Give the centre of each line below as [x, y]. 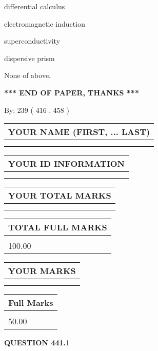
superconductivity [32, 41]
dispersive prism [29, 58]
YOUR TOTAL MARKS [60, 196]
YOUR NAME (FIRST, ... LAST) [79, 132]
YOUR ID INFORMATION [66, 164]
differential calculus [35, 6]
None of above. [27, 75]
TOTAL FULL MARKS [58, 227]
